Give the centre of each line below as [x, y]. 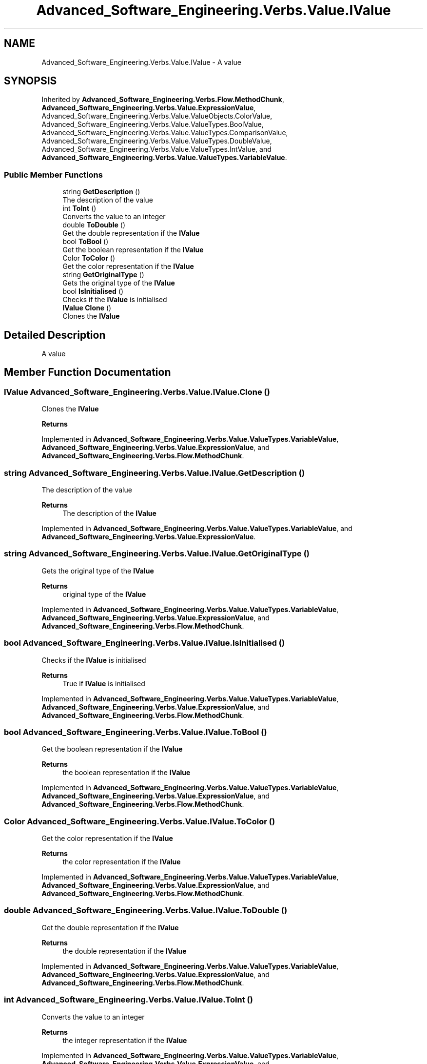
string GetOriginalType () [103, 275]
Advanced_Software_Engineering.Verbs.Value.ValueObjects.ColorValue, [157, 116]
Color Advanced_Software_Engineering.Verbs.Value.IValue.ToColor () [140, 821]
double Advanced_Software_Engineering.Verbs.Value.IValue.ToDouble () [146, 911]
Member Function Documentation [87, 372]
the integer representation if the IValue [125, 1040]
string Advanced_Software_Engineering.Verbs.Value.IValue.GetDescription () [155, 473]
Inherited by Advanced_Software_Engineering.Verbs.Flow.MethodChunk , [163, 100]
